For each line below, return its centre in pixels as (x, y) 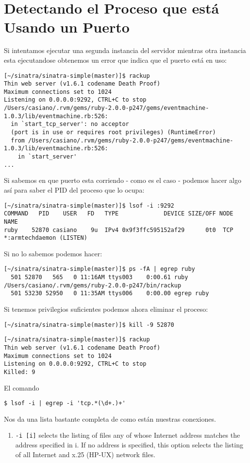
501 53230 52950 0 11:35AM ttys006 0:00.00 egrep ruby (110, 294)
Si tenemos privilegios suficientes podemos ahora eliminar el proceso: (106, 309)
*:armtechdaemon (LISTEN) (46, 238)
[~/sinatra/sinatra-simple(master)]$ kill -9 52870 (89, 325)
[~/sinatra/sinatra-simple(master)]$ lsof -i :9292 (89, 205)
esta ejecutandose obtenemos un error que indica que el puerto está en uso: (116, 60)
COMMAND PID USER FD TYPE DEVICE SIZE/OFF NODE (119, 214)
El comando (22, 387)
